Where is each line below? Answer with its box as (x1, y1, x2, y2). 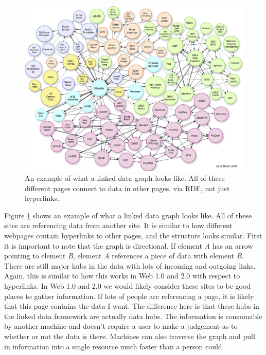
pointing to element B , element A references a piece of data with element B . (4, 250, 244, 261)
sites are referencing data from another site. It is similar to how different (4, 220, 233, 231)
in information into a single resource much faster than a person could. (4, 341, 224, 351)
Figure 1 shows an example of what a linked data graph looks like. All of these (4, 210, 252, 220)
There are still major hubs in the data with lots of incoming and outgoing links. (4, 260, 256, 271)
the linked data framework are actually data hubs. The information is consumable (4, 310, 262, 321)
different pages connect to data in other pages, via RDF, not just (25, 182, 230, 193)
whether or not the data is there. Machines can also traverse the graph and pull (4, 331, 255, 342)
